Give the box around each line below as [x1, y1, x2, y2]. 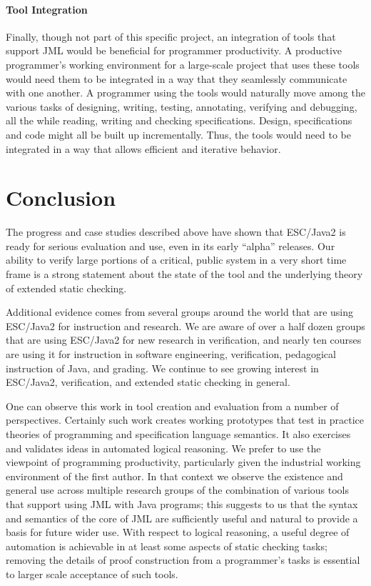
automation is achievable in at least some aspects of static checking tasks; [6, 538, 327, 553]
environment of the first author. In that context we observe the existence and [6, 468, 343, 483]
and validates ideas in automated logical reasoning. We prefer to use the [6, 440, 321, 455]
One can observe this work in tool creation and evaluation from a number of [6, 398, 339, 413]
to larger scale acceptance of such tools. [6, 566, 178, 581]
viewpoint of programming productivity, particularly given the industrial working [6, 455, 361, 470]
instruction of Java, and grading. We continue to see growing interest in [6, 360, 319, 375]
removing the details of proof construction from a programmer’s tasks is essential [6, 552, 360, 567]
